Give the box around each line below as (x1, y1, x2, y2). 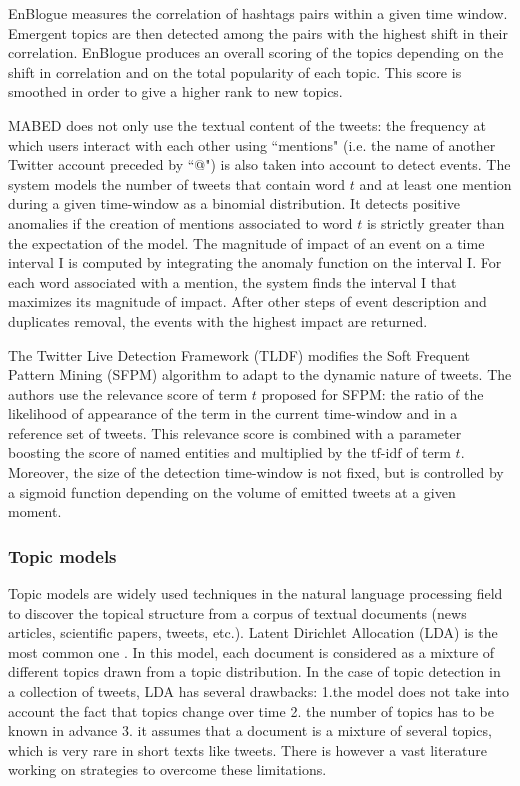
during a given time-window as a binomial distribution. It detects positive (8, 193, 460, 214)
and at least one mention (359, 173, 512, 194)
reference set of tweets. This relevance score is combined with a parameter (8, 422, 462, 443)
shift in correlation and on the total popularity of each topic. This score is (8, 61, 462, 82)
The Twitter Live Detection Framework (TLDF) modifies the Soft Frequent (8, 344, 471, 365)
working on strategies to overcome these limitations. (8, 759, 327, 780)
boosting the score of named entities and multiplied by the (8, 442, 367, 463)
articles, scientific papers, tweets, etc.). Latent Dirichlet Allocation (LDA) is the (8, 622, 498, 643)
